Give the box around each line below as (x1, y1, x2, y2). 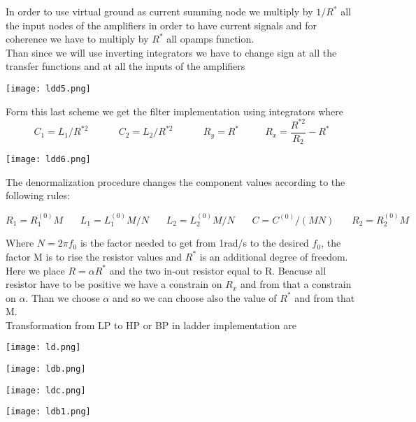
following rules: (6, 188, 70, 203)
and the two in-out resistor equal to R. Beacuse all (109, 263, 327, 277)
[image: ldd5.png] (6, 83, 91, 94)
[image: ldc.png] (6, 385, 86, 395)
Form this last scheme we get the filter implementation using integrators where (6, 103, 343, 118)
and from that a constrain (240, 277, 352, 291)
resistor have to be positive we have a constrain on (6, 277, 222, 291)
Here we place (6, 263, 65, 277)
